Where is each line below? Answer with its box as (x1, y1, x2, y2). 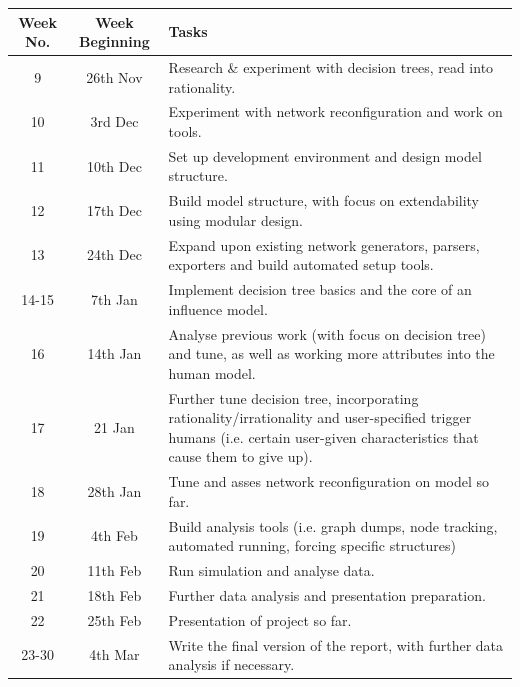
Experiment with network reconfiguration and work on (168, 101, 503, 122)
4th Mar (89, 644, 140, 665)
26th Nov (86, 66, 143, 87)
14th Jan (87, 343, 142, 364)
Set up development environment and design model (168, 145, 482, 166)
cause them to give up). (168, 446, 313, 467)
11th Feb (87, 560, 142, 581)
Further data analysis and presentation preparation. (168, 584, 486, 605)
